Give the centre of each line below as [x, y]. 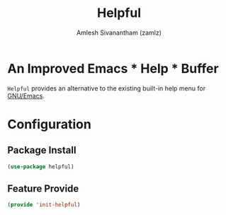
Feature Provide [43, 188]
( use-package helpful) [41, 167]
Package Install [42, 150]
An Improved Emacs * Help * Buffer [113, 68]
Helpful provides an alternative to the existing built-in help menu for [107, 88]
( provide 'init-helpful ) [44, 205]
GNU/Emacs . [26, 95]
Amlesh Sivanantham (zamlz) [119, 33]
